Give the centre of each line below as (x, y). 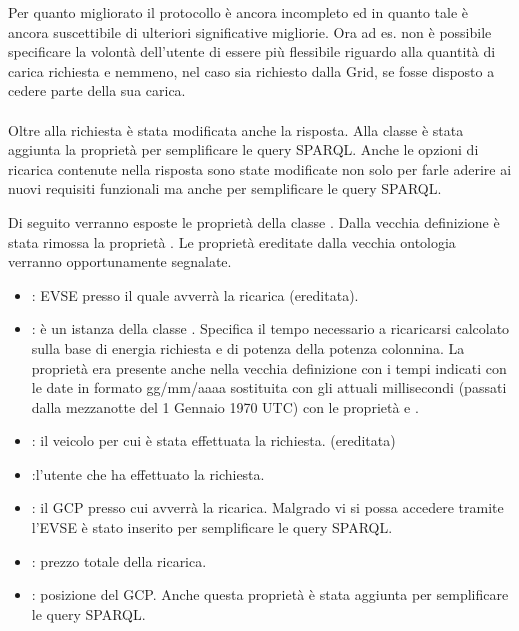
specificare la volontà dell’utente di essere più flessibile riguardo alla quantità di (252, 51)
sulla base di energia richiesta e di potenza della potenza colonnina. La (248, 347)
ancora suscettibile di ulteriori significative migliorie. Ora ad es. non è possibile (250, 31)
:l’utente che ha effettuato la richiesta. (148, 473)
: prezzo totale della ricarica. (119, 560)
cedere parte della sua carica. (97, 90)
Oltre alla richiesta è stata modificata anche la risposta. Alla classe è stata (236, 129)
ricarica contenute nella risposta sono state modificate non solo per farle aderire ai (260, 168)
